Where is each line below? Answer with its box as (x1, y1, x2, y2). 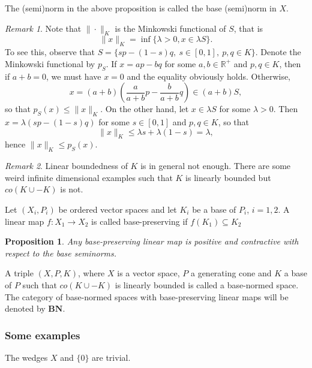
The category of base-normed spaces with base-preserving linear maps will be (5, 290, 289, 303)
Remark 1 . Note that (5, 22, 82, 34)
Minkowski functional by (5, 57, 95, 70)
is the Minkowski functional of (115, 22, 226, 34)
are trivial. (92, 351, 131, 363)
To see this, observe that (5, 46, 95, 58)
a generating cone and (190, 267, 272, 279)
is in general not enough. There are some (140, 159, 291, 172)
